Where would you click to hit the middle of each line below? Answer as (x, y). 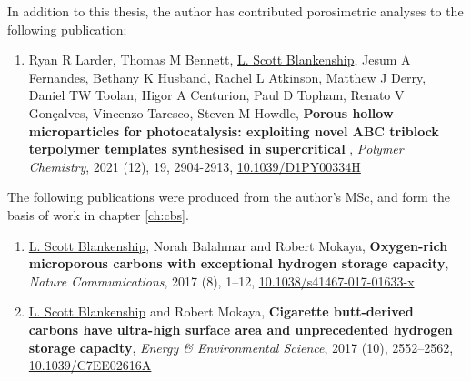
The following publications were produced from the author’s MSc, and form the (229, 197)
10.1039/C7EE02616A (90, 365)
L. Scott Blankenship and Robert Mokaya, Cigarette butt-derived (221, 311)
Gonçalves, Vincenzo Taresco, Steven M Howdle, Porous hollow (211, 112)
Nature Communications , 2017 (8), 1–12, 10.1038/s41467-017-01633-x (221, 281)
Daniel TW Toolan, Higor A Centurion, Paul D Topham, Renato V (216, 95)
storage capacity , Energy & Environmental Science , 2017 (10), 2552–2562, (241, 347)
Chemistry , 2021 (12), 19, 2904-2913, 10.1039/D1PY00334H (195, 166)
